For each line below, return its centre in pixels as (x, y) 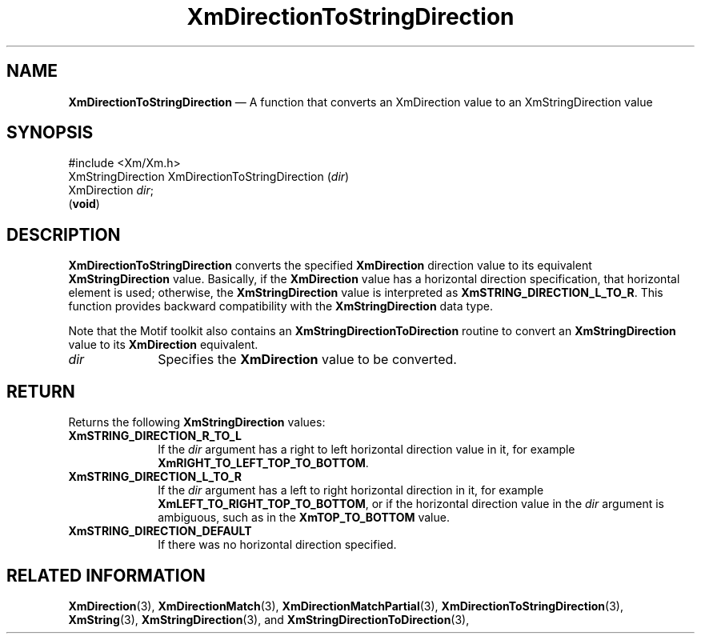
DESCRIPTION (64, 234)
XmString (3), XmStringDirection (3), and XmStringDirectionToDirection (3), (269, 619)
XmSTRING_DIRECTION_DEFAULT (160, 531)
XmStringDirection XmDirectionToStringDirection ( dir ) (209, 177)
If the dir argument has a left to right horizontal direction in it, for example (351, 490)
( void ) (84, 204)
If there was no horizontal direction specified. (277, 545)
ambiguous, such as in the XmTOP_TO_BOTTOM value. (304, 518)
